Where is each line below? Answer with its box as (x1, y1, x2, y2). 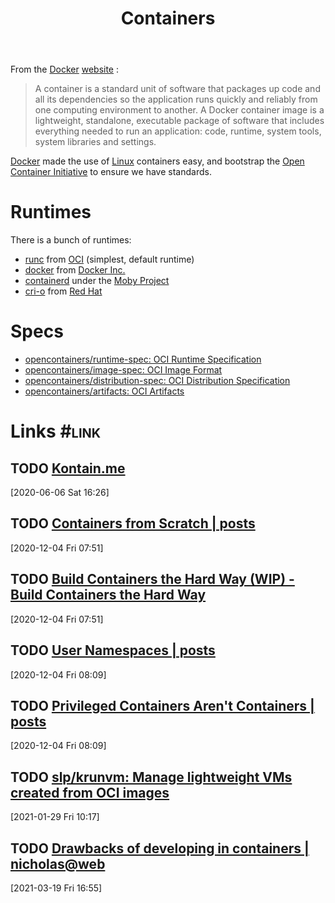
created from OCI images (10, 784, 170, 801)
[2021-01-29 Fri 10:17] (10, 811, 100, 823)
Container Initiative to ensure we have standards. (10, 166, 212, 178)
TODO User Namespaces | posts (10, 642, 216, 659)
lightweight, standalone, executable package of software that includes (34, 115, 325, 127)
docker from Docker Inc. (24, 264, 126, 276)
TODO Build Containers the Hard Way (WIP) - (10, 571, 295, 588)
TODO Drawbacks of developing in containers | (10, 840, 310, 857)
